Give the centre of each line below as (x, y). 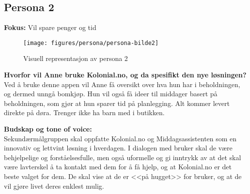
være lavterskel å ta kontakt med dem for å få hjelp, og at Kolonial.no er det (118, 167)
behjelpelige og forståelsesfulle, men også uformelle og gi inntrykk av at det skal (123, 157)
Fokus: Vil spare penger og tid (50, 27)
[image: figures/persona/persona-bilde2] (91, 43)
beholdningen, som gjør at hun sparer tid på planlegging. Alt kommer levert (117, 103)
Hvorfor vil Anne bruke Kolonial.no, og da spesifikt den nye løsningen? (125, 75)
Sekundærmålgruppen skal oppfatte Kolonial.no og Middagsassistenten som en (120, 138)
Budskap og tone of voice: (48, 129)
